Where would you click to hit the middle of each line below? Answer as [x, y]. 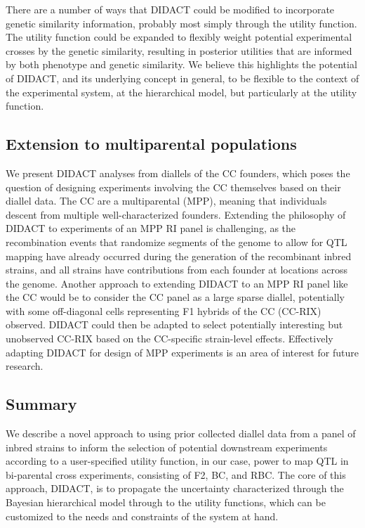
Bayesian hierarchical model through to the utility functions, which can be [166, 502]
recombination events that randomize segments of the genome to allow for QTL [177, 242]
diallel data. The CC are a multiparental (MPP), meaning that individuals [166, 201]
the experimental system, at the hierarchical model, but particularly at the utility [181, 92]
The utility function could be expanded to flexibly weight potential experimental [179, 37]
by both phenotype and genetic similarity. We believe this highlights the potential [181, 64]
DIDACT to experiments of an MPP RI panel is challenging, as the [151, 228]
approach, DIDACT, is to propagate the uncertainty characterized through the [175, 488]
